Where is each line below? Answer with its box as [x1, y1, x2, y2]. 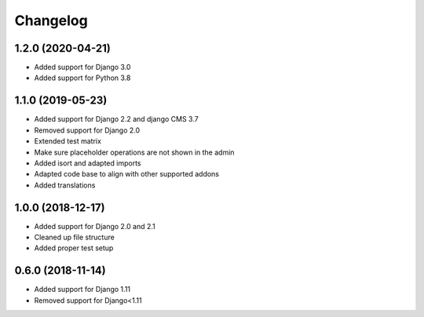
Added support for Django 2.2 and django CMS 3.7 [34, 115, 199, 124]
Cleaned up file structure [34, 232, 115, 242]
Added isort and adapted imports [34, 158, 141, 168]
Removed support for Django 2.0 [34, 126, 141, 135]
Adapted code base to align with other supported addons [34, 169, 220, 179]
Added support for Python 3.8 [34, 73, 131, 82]
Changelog [14, 12, 88, 29]
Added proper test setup [34, 243, 114, 253]
